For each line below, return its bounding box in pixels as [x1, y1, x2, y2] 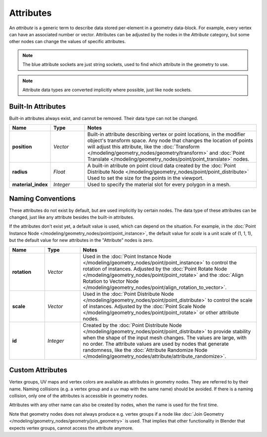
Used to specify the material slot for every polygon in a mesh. [87, 181, 231, 188]
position [12, 143, 32, 150]
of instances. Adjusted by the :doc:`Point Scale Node [83, 303, 206, 310]
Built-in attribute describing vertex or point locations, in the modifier [87, 131, 246, 138]
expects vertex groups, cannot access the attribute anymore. [9, 425, 133, 431]
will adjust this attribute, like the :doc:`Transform [87, 143, 200, 150]
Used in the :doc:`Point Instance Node [83, 253, 172, 260]
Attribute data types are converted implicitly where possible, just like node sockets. [22, 87, 192, 93]
